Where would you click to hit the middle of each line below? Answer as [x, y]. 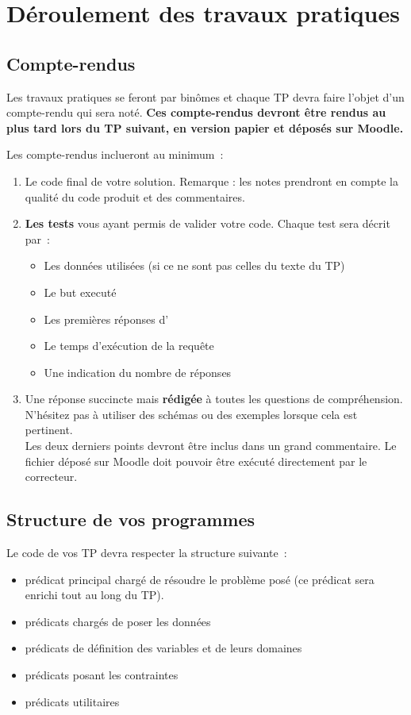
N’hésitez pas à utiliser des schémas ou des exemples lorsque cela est [191, 414]
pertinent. [49, 430]
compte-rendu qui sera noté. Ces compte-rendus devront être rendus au [196, 112]
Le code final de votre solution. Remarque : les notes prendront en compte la [211, 181]
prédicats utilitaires [72, 701]
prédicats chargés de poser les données [118, 621]
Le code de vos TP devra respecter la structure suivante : [147, 553]
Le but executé [80, 292]
